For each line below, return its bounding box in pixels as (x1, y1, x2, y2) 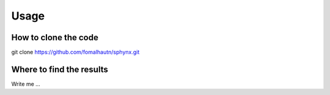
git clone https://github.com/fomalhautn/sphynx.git (11, 49, 140, 56)
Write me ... (11, 80, 41, 88)
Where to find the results (11, 64, 108, 74)
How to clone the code (11, 32, 99, 43)
